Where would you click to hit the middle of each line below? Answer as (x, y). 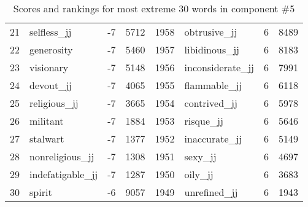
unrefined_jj (211, 192)
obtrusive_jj (211, 32)
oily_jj (199, 174)
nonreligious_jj (62, 156)
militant (47, 121)
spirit (41, 192)
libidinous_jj (212, 49)
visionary (49, 67)
